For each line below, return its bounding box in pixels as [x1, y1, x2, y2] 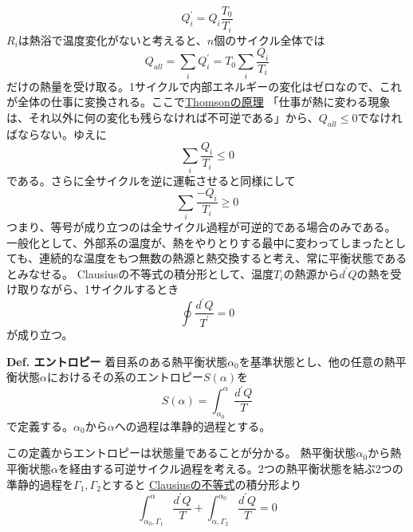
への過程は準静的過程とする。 [114, 417, 271, 434]
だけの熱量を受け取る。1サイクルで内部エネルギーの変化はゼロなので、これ [6, 77, 402, 94]
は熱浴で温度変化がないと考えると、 [18, 31, 207, 48]
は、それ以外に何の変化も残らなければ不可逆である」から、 [6, 108, 319, 125]
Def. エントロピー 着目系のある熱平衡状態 [6, 353, 228, 369]
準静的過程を [6, 475, 73, 492]
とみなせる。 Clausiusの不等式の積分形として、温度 [6, 265, 274, 282]
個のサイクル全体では [214, 31, 325, 48]
